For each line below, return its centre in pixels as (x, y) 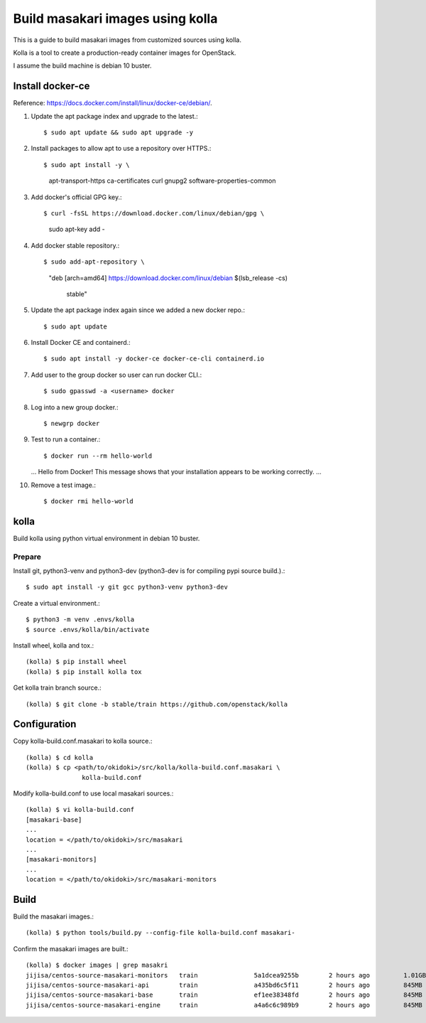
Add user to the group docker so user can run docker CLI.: (116, 375)
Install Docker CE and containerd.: (81, 343)
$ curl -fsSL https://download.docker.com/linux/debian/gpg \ (154, 213)
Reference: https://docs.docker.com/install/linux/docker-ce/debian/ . (113, 103)
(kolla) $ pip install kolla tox (84, 671)
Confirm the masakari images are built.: (71, 948)
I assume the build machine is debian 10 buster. (82, 66)
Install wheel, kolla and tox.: (54, 646)
